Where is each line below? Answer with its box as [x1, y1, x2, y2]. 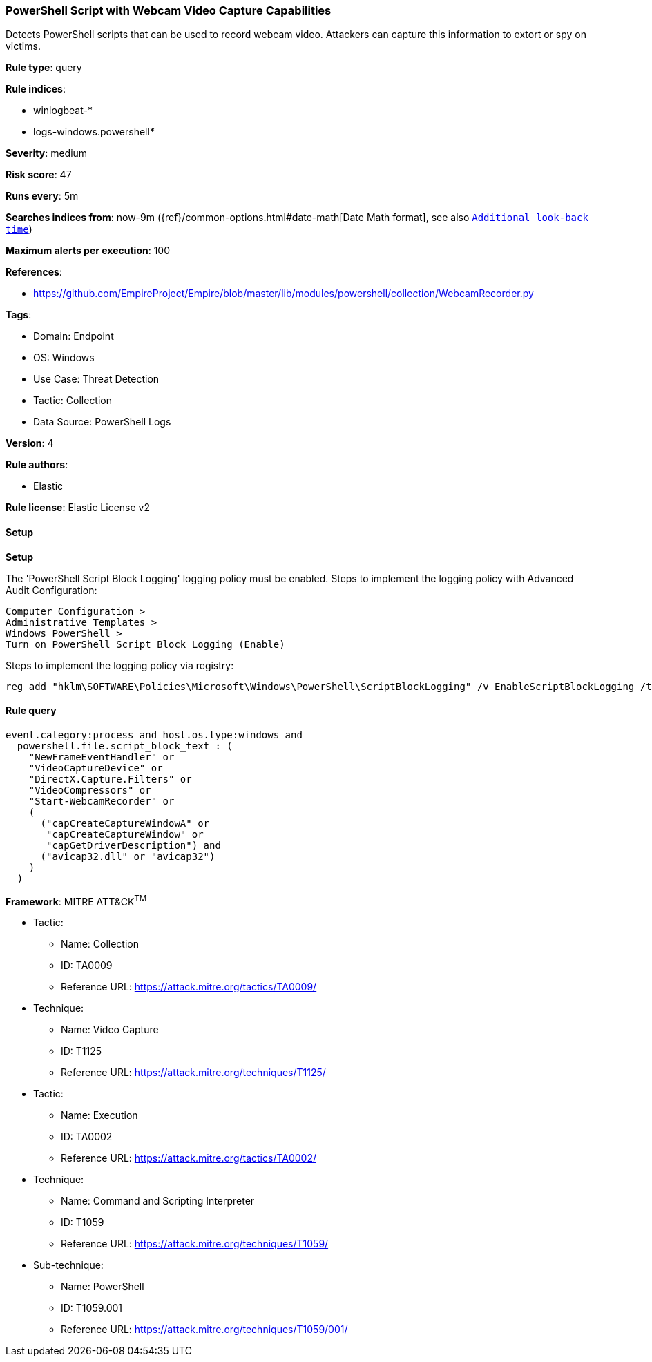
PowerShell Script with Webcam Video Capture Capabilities [6, 3, 332, 17]
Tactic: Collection [33, 394, 113, 407]
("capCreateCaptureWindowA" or [40, 817, 210, 829]
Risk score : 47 [6, 169, 72, 181]
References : [6, 266, 62, 278]
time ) [6, 223, 32, 236]
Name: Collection [61, 938, 140, 950]
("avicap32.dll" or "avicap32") [40, 850, 215, 862]
